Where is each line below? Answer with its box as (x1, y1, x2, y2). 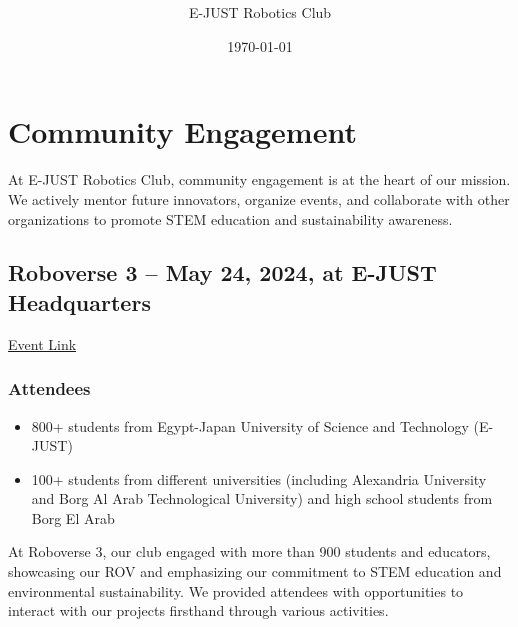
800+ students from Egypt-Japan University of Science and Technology (31, 415, 469, 436)
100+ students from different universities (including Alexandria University (31, 468, 487, 489)
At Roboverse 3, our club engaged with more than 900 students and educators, (8, 541, 491, 562)
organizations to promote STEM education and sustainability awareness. (8, 208, 453, 229)
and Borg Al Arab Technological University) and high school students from (31, 488, 493, 509)
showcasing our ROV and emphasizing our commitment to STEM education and (8, 561, 502, 582)
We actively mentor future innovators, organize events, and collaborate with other (8, 188, 510, 209)
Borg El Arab (31, 507, 115, 528)
